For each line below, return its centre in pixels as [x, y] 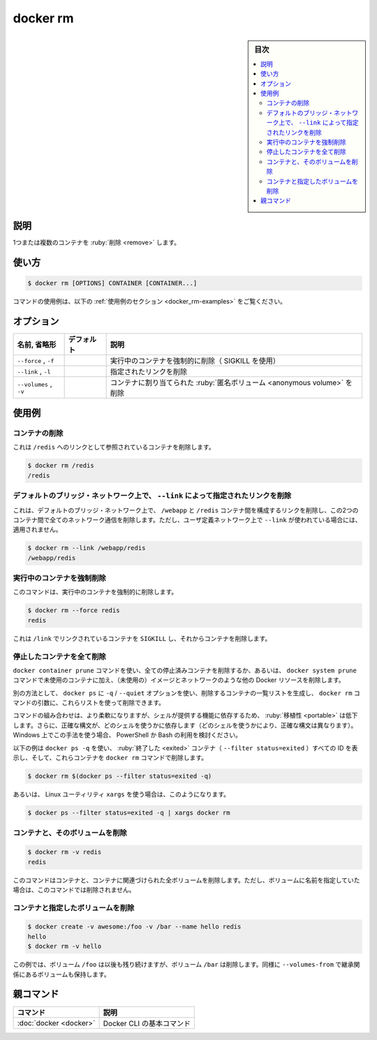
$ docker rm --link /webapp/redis [87, 548]
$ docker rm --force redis [74, 610]
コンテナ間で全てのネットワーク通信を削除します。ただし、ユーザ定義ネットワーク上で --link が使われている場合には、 [187, 519]
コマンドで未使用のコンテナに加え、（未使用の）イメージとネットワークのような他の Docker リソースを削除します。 [179, 680]
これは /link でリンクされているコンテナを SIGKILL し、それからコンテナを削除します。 [142, 638]
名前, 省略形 [37, 344]
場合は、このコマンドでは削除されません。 [74, 889]
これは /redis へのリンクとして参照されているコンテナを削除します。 [114, 447]
